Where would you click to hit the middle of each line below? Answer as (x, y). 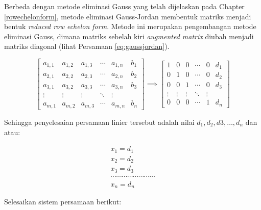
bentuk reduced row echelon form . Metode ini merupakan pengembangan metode (130, 26)
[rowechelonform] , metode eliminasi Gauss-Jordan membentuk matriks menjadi (128, 16)
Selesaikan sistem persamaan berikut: (63, 202)
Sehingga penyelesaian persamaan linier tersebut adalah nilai (99, 122)
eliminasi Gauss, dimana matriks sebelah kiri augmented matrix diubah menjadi (129, 36)
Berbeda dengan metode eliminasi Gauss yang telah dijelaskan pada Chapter (124, 6)
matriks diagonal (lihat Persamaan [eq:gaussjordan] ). (87, 46)
